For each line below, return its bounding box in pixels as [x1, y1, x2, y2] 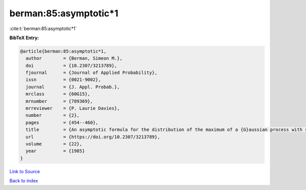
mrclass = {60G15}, [25, 91, 90, 97]
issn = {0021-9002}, [25, 77, 101, 83]
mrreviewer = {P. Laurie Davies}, [25, 105, 120, 112]
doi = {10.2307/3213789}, [25, 63, 117, 68]
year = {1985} [25, 148, 85, 154]
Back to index [9, 178, 38, 184]
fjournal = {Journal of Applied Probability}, [25, 70, 158, 76]
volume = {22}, [25, 141, 83, 147]
